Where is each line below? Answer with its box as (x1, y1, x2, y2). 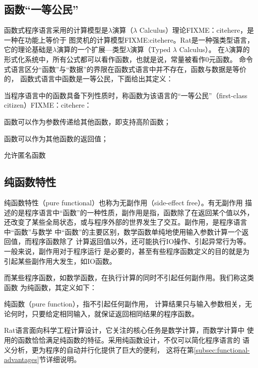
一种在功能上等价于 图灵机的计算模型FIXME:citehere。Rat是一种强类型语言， (4, 34, 254, 45)
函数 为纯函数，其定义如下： (4, 282, 97, 292)
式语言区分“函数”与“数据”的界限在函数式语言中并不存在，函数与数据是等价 (4, 63, 247, 74)
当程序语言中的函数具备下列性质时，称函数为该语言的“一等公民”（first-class (4, 90, 248, 100)
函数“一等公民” (4, 1, 78, 17)
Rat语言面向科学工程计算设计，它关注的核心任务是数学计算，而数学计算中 (4, 325, 245, 335)
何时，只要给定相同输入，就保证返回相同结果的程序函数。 (10, 308, 198, 318)
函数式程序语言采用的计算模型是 (4, 25, 108, 35)
